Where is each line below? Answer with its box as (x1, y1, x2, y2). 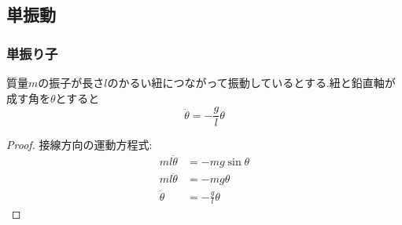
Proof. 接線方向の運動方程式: (6, 136, 153, 153)
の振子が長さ (38, 74, 105, 90)
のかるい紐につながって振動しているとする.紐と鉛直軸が (107, 74, 396, 90)
